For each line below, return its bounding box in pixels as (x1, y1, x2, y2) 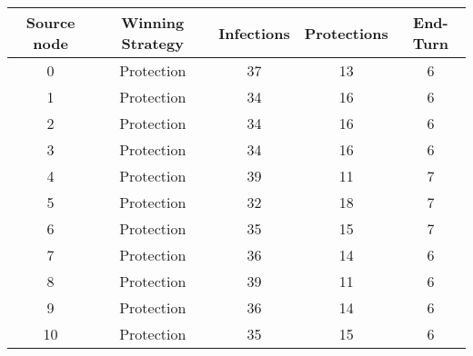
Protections (304, 22, 388, 44)
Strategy (121, 33, 184, 54)
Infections (218, 22, 290, 44)
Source (25, 12, 75, 33)
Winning (121, 12, 185, 33)
